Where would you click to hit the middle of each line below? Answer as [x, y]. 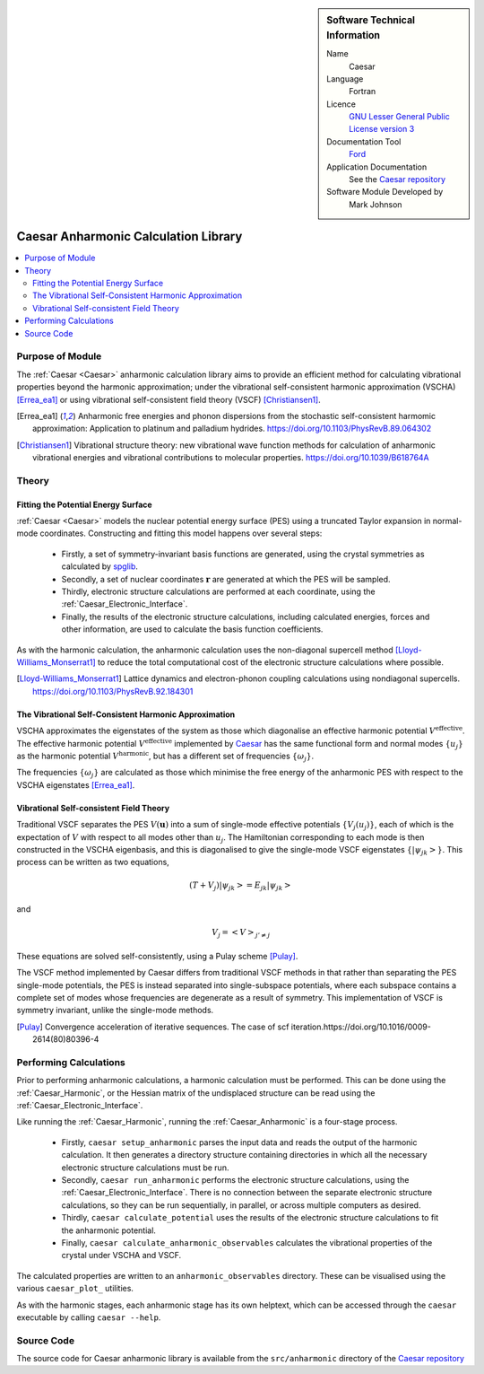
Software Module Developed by [385, 192]
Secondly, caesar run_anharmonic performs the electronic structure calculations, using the [235, 1179]
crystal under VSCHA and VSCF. [121, 1256]
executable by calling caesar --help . [89, 1317]
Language [345, 79]
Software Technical [371, 20]
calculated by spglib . [100, 566]
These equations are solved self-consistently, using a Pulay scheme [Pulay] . [157, 956]
